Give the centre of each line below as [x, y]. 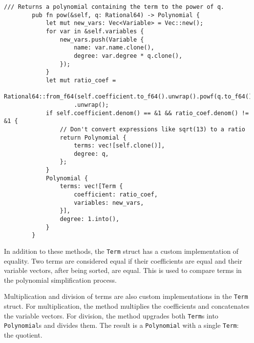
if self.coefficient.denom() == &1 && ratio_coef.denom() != [147, 113]
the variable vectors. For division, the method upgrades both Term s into [111, 315]
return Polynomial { [93, 137]
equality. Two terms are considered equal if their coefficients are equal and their [123, 260]
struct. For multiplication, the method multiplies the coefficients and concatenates [127, 306]
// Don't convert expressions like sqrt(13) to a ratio [152, 129]
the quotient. [23, 335]
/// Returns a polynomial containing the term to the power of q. [114, 7]
